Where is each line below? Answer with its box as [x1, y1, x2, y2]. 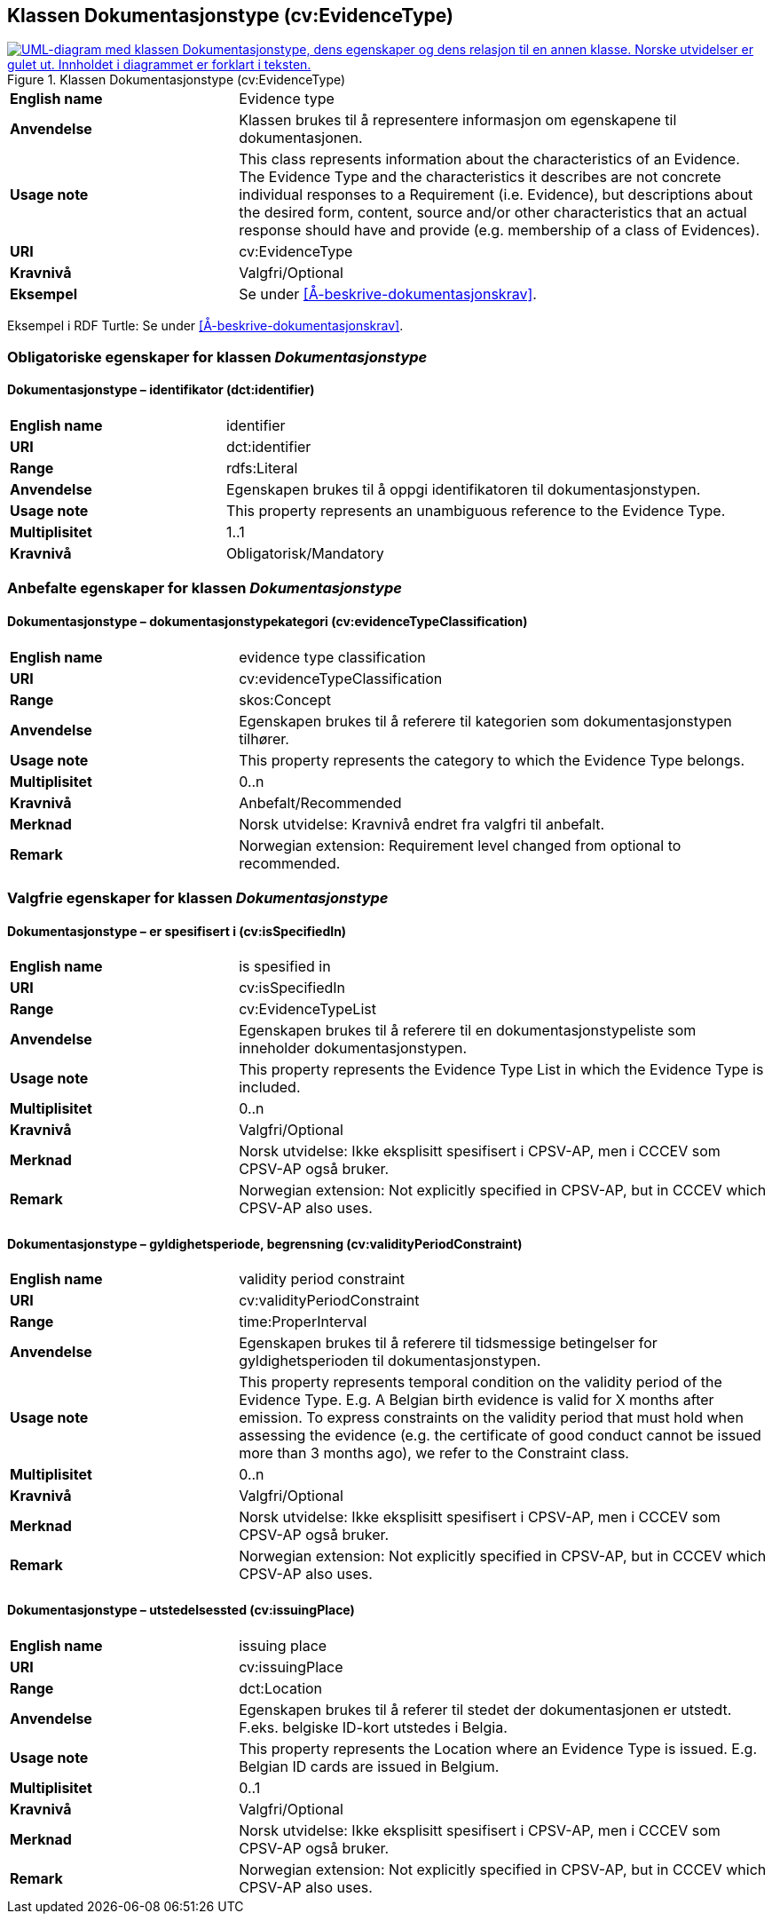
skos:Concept [239, 690, 331, 709]
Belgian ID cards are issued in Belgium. [239, 1757, 500, 1775]
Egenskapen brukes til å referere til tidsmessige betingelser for [239, 1334, 658, 1353]
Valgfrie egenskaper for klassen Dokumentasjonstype [7, 888, 389, 907]
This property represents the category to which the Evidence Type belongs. [239, 750, 745, 769]
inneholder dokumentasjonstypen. [239, 1039, 468, 1058]
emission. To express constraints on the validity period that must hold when [239, 1409, 744, 1427]
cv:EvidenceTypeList [239, 1000, 376, 1019]
